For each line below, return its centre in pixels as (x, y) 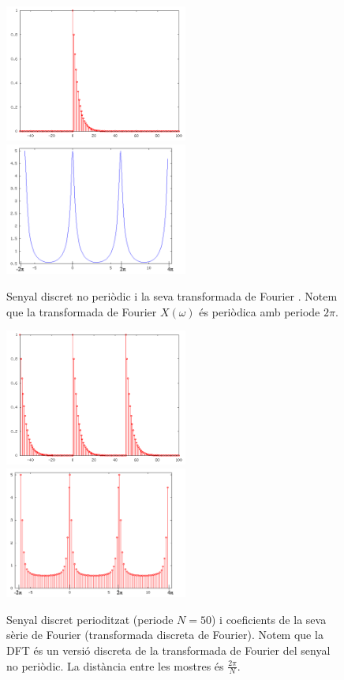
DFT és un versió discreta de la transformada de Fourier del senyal (168, 650)
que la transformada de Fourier (82, 311)
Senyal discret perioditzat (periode (90, 619)
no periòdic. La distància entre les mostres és (115, 665)
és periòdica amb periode (260, 311)
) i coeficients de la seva (269, 619)
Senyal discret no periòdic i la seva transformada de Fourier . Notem (172, 296)
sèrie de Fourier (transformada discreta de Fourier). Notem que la (165, 635)
